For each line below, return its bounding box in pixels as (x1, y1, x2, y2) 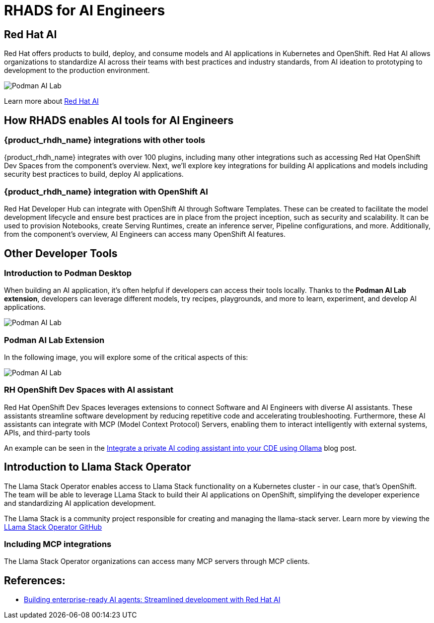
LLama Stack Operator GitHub (4, 522, 102, 531)
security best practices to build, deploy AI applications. (4, 170, 184, 179)
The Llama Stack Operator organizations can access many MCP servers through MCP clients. (4, 557, 310, 566)
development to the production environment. (4, 66, 150, 75)
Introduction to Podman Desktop (4, 268, 132, 278)
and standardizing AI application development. (4, 498, 156, 507)
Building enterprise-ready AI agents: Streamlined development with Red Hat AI (24, 595, 281, 604)
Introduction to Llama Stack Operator (4, 461, 191, 474)
